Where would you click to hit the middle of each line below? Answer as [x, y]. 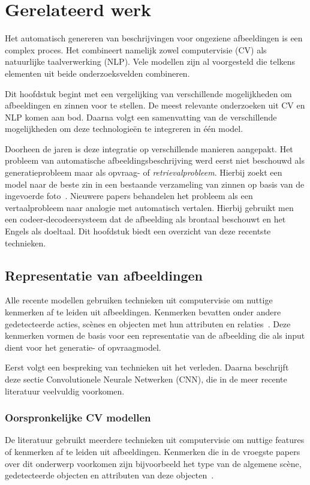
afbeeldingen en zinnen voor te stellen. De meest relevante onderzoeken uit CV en [155, 105]
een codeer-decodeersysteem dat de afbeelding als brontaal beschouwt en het [145, 219]
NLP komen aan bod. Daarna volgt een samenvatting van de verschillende [141, 117]
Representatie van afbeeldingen [104, 275]
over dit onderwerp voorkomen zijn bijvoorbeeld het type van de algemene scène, [153, 463]
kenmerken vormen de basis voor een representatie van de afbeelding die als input [155, 335]
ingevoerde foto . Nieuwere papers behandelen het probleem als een [129, 196]
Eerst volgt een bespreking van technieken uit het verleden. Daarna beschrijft [147, 367]
